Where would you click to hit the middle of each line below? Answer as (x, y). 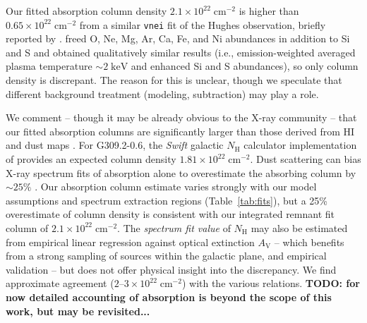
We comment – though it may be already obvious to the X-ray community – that (181, 117)
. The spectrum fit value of (174, 227)
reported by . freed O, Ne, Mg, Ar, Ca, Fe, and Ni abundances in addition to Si (178, 38)
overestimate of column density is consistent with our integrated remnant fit (170, 214)
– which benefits (309, 242)
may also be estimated (299, 227)
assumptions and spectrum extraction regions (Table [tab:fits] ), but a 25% (167, 200)
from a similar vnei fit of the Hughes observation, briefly (203, 24)
